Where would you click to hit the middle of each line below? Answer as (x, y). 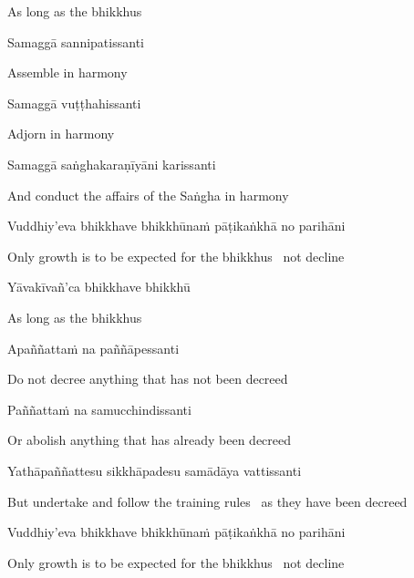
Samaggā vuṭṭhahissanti (74, 103)
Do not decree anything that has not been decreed (148, 379)
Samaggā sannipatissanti (76, 41)
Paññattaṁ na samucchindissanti (99, 409)
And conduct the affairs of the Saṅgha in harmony (148, 195)
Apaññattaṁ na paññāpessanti (93, 348)
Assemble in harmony (67, 72)
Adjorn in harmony (61, 134)
